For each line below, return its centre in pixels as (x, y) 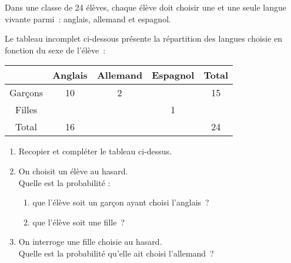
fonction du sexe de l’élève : (55, 50)
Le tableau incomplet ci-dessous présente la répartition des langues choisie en (144, 38)
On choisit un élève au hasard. (73, 171)
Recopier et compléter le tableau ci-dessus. (95, 151)
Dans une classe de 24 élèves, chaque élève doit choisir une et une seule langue (145, 7)
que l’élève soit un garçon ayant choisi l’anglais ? (121, 202)
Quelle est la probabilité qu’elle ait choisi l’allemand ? (116, 253)
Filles (26, 110)
